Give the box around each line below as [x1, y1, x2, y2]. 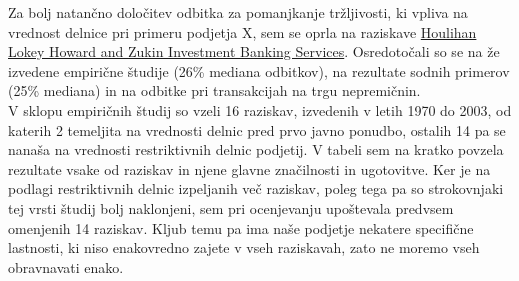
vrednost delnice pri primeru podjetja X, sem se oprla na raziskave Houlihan [8, 21, 477, 42]
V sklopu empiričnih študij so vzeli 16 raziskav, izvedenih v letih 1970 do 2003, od [8, 99, 512, 120]
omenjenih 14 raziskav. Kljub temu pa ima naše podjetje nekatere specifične [8, 217, 474, 238]
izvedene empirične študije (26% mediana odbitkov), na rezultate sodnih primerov [8, 60, 510, 81]
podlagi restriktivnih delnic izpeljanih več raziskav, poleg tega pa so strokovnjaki [8, 178, 504, 199]
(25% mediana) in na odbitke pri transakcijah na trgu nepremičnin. [8, 80, 421, 101]
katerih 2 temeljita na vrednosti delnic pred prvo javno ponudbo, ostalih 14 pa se [8, 119, 506, 140]
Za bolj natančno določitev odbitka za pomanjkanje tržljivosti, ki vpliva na [8, 2, 468, 22]
